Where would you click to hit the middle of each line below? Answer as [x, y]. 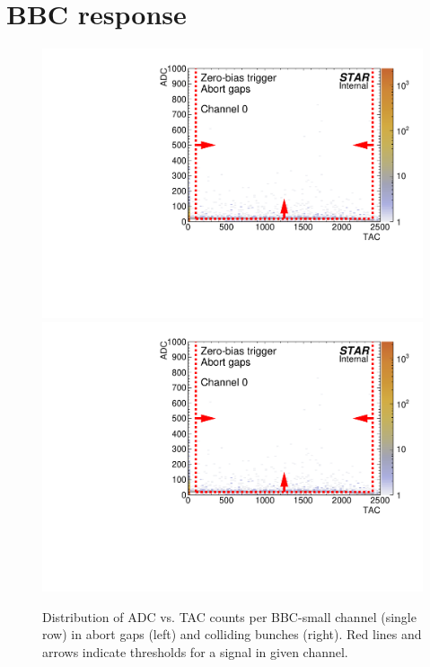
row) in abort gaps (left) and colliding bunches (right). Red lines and [232, 634]
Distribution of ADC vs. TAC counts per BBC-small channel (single [229, 616]
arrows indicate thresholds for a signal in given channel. [195, 651]
